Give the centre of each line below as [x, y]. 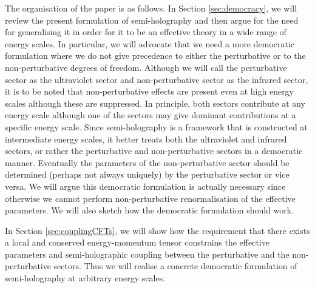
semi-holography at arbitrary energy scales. [85, 278]
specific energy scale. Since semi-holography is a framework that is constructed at [156, 126]
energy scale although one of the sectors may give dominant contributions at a [151, 115]
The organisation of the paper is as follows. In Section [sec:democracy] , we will [151, 8]
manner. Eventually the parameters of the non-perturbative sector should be [147, 162]
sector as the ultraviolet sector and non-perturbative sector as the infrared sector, [157, 79]
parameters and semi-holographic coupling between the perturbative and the [147, 254]
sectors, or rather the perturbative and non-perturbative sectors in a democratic [154, 151]
